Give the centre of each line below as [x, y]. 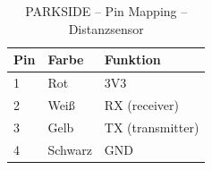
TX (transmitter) [152, 127]
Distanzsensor [106, 28]
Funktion [132, 59]
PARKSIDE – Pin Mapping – [106, 11]
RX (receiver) [141, 104]
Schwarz [70, 149]
